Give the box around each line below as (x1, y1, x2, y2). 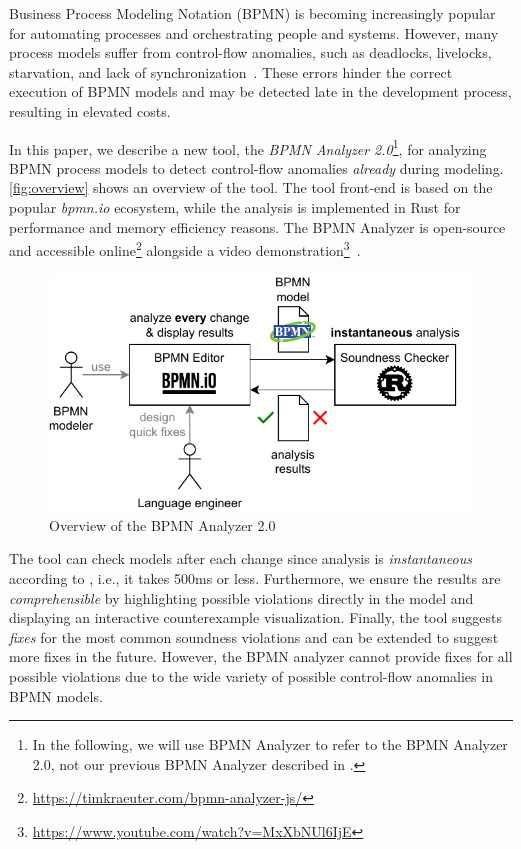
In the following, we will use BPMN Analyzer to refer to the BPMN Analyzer (32, 734, 508, 755)
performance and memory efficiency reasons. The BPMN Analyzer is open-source (9, 216, 506, 237)
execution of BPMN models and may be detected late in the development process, (9, 81, 512, 102)
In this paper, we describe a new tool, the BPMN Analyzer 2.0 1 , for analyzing (9, 135, 487, 159)
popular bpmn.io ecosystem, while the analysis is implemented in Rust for (9, 197, 461, 217)
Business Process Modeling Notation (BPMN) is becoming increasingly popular (9, 3, 496, 23)
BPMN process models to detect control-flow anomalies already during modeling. (9, 157, 504, 178)
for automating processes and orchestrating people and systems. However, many (9, 22, 499, 43)
